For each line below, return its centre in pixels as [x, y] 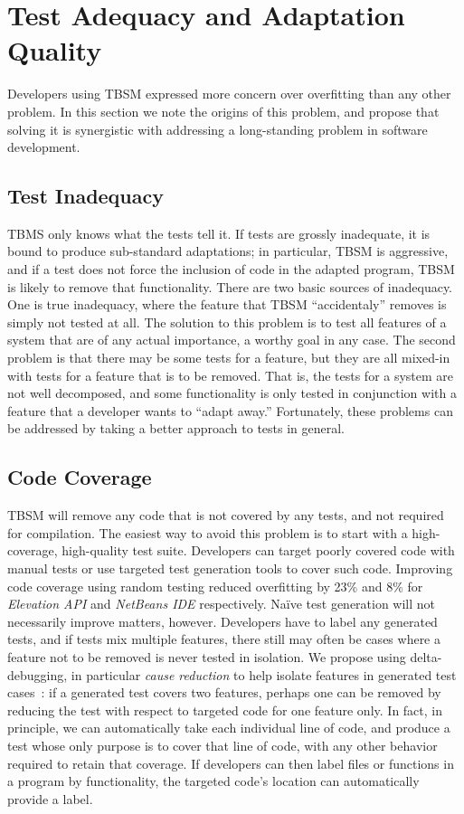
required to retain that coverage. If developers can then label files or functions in [231, 763]
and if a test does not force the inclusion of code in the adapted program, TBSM [231, 269]
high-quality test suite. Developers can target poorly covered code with [258, 550]
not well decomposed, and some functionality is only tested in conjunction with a [232, 393]
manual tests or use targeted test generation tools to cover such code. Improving [230, 568]
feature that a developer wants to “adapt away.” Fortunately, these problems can [230, 410]
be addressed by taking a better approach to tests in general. [176, 428]
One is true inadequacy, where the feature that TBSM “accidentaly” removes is [227, 304]
